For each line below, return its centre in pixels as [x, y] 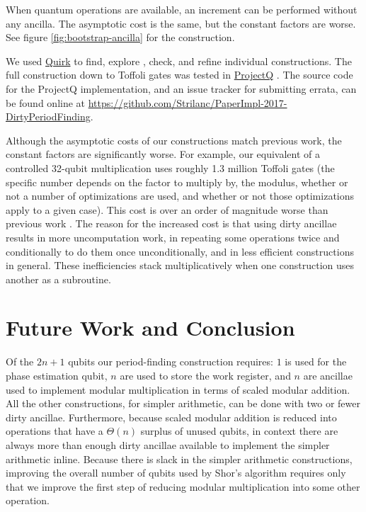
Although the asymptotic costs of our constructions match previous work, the [174, 140]
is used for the [316, 362]
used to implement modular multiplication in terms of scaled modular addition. [178, 389]
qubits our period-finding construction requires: [171, 362]
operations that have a [55, 431]
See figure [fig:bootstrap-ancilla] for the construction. [120, 37]
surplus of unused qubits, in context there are [239, 431]
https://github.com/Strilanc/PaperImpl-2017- [188, 102]
